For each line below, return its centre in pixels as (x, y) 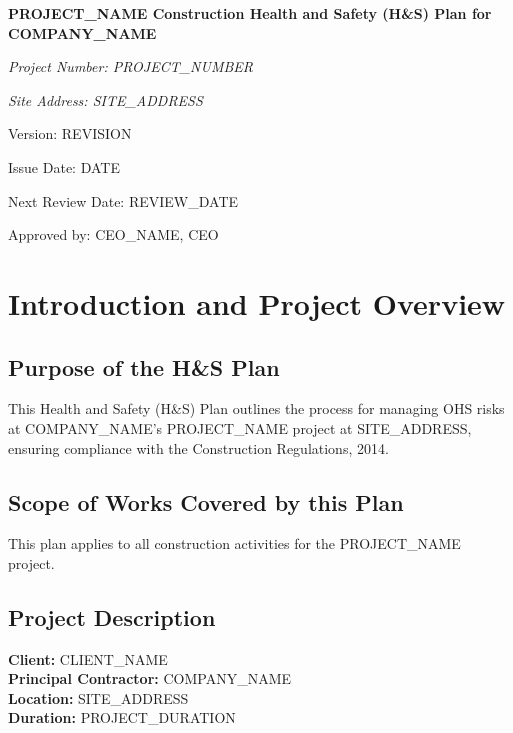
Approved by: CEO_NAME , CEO (113, 234)
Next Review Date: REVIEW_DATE (123, 200)
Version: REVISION (70, 133)
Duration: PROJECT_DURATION (122, 717)
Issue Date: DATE (64, 166)
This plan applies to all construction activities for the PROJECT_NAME (234, 543)
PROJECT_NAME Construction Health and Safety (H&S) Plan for (250, 13)
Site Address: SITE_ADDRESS (105, 99)
